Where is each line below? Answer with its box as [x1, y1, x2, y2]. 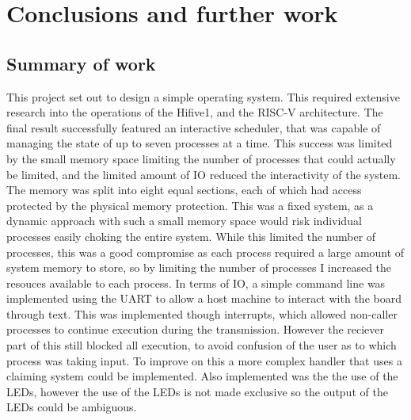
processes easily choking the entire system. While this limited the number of [6, 227, 376, 244]
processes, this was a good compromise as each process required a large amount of [6, 243, 405, 260]
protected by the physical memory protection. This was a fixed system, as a [6, 197, 374, 213]
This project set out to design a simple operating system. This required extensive [6, 88, 400, 105]
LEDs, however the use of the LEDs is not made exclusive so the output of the [6, 383, 388, 399]
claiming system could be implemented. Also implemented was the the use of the [6, 368, 398, 384]
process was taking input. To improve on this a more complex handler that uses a [6, 352, 402, 368]
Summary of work [6, 51, 156, 75]
